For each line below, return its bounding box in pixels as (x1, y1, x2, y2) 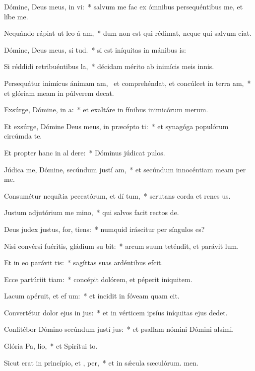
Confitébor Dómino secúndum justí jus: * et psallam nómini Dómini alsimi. (4, 324, 234, 334)
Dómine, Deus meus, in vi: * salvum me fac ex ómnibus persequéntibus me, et (4, 1, 243, 11)
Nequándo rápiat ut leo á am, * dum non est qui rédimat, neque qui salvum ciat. (4, 28, 252, 38)
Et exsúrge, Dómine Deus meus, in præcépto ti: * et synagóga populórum (4, 121, 229, 131)
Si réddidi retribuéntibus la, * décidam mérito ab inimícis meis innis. (4, 61, 214, 72)
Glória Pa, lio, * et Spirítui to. (4, 341, 98, 351)
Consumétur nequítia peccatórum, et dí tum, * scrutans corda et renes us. (4, 190, 231, 201)
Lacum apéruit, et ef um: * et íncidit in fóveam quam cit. (4, 291, 180, 301)
